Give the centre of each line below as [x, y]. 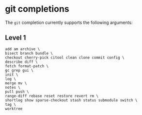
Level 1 [16, 38]
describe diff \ [21, 62]
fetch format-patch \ [27, 66]
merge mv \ [16, 83]
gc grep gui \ [19, 70]
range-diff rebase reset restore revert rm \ [52, 96]
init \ [12, 75]
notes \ [13, 87]
